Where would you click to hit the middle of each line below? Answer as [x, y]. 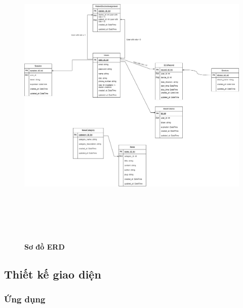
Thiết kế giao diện [53, 274]
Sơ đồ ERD [45, 246]
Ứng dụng [25, 299]
